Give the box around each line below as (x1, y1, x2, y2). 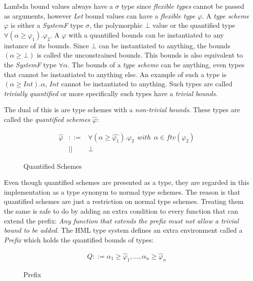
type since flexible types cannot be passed (121, 1, 245, 11)
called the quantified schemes (4, 114, 90, 124)
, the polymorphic (89, 20, 143, 30)
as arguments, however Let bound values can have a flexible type (4, 10, 195, 20)
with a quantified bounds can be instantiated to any (68, 29, 224, 40)
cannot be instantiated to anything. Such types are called (61, 79, 233, 89)
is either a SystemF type (10, 20, 83, 30)
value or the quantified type (152, 20, 235, 30)
